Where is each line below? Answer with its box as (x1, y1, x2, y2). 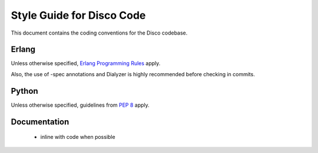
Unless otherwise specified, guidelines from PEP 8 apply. (11, 101, 150, 108)
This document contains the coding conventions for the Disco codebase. (11, 29, 188, 36)
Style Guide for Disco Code (11, 9, 146, 22)
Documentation (11, 117, 69, 127)
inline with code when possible (40, 134, 115, 141)
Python (11, 86, 38, 96)
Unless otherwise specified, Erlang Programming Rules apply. (11, 60, 161, 67)
